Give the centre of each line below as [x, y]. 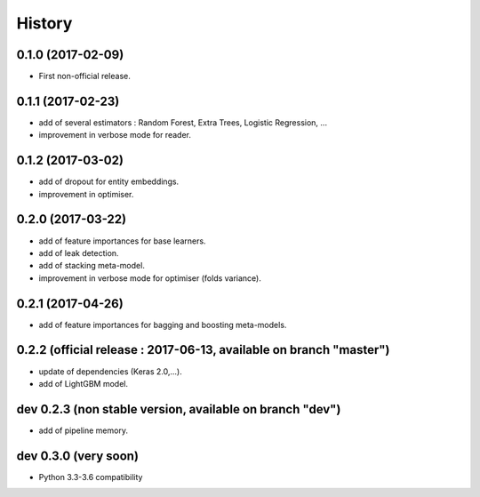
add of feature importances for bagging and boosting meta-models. [163, 325]
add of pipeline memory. [84, 430]
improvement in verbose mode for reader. [115, 135]
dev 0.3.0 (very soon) [78, 456]
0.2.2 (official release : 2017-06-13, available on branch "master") [203, 350]
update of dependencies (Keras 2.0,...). [110, 371]
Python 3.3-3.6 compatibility [91, 477]
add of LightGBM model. [84, 383]
